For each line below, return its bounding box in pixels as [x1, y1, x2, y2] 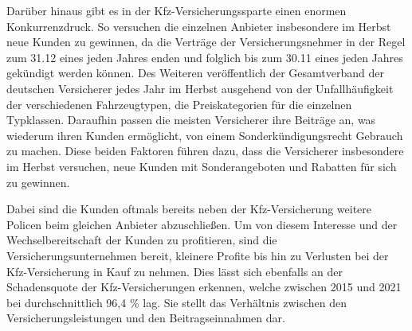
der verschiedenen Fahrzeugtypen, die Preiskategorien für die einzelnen [6, 95, 352, 112]
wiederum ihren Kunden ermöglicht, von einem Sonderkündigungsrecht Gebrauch [6, 127, 403, 143]
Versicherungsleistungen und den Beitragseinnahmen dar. [6, 310, 285, 326]
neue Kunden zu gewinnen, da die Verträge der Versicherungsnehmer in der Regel [6, 33, 406, 50]
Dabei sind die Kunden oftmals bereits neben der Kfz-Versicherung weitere [6, 201, 372, 217]
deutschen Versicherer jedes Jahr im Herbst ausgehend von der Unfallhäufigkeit [6, 80, 394, 96]
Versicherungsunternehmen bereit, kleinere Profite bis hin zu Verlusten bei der [6, 247, 389, 263]
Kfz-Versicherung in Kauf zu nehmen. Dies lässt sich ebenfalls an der [6, 263, 343, 279]
